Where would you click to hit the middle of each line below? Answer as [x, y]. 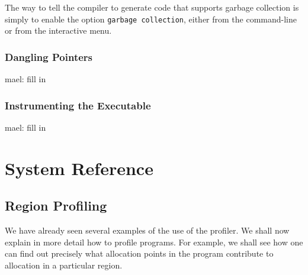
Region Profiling [56, 206]
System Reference [79, 168]
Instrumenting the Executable [78, 105]
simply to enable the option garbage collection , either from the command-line [151, 19]
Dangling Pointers [49, 56]
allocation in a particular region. [64, 265]
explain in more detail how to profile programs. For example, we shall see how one [154, 242]
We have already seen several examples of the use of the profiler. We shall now [147, 230]
